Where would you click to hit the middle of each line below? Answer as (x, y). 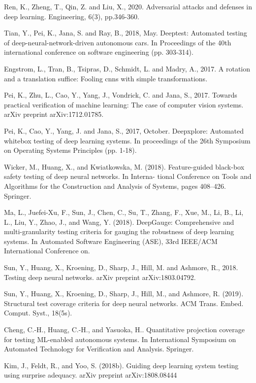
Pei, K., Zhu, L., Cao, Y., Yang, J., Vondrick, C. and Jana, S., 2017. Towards (121, 95)
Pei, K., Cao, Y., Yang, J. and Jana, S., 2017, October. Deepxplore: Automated (124, 130)
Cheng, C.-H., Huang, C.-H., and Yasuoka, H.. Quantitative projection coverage (125, 330)
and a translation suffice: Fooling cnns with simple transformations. (106, 78)
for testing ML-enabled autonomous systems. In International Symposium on (120, 339)
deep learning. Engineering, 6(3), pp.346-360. (72, 16)
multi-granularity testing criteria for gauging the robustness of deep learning (119, 231)
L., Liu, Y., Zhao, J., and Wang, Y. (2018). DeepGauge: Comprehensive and (119, 222)
